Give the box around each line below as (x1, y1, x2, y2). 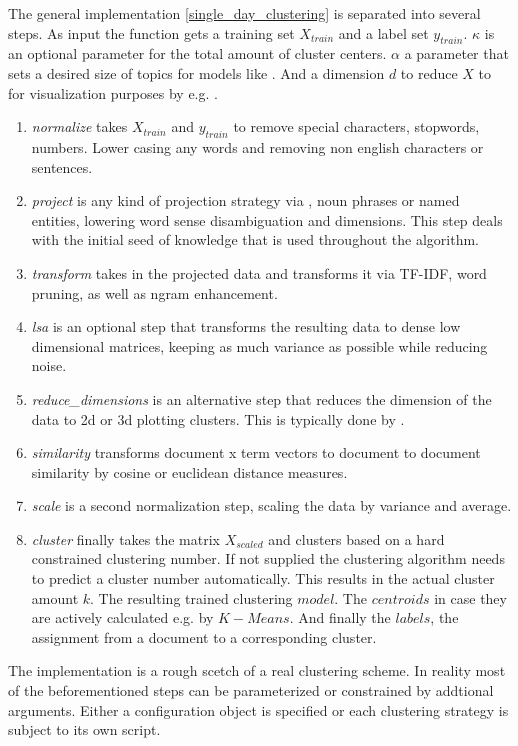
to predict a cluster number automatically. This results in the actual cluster (31, 568, 495, 589)
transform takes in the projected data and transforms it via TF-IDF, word (31, 262, 487, 283)
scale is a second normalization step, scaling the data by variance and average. (31, 495, 512, 516)
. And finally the (289, 607, 391, 628)
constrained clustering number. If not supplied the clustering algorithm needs (31, 548, 505, 569)
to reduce (400, 62, 458, 83)
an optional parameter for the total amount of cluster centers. (8, 43, 387, 64)
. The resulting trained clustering (90, 587, 293, 608)
